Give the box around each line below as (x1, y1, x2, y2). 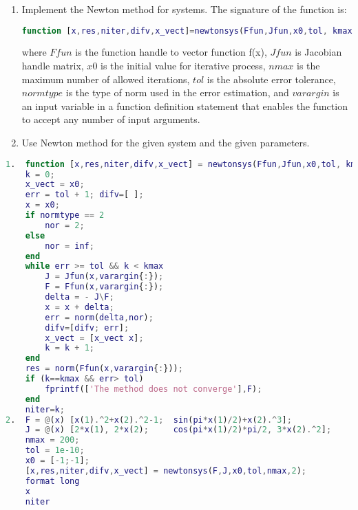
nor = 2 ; (45, 220, 85, 230)
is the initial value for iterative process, (101, 58, 266, 73)
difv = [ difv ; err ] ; (45, 322, 129, 333)
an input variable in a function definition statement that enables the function (21, 98, 348, 113)
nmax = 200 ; (25, 435, 80, 445)
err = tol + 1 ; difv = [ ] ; (25, 190, 144, 200)
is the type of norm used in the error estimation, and (65, 85, 289, 100)
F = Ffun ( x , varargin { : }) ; (45, 282, 164, 292)
